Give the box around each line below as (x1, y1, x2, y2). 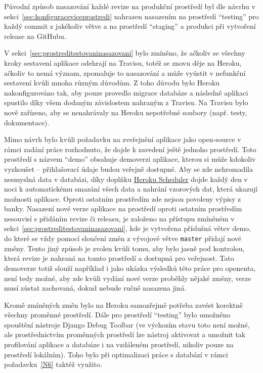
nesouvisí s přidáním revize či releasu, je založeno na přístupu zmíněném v (4, 213, 235, 223)
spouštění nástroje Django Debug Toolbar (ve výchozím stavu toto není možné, (4, 319, 250, 330)
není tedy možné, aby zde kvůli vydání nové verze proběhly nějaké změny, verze (4, 272, 251, 283)
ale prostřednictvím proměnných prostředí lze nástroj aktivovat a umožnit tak (4, 329, 246, 340)
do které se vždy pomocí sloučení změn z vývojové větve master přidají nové (4, 233, 241, 244)
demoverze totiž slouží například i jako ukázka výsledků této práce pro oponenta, (4, 262, 256, 273)
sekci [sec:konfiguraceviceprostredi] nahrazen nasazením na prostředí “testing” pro (4, 11, 259, 21)
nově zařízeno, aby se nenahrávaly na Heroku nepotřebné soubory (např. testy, (4, 107, 247, 117)
